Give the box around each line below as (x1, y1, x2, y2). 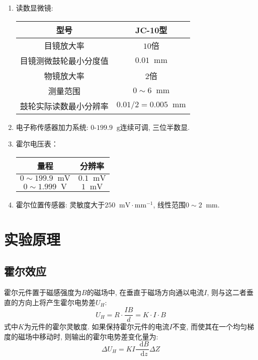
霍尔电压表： (16, 138, 58, 149)
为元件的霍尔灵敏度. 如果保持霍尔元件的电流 (24, 321, 169, 332)
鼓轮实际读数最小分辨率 (20, 100, 109, 112)
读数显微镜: (16, 3, 53, 13)
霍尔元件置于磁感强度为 (4, 286, 81, 297)
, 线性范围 (153, 199, 186, 209)
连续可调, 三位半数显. (120, 121, 190, 132)
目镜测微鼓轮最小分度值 (20, 54, 109, 66)
